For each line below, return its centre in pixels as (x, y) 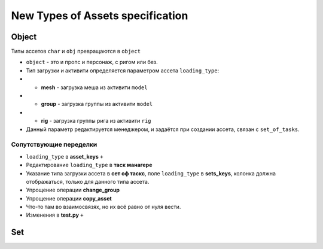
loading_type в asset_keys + (65, 156)
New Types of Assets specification (100, 16)
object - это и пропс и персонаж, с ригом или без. (92, 62)
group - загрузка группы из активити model (97, 104)
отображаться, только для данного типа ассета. (88, 181)
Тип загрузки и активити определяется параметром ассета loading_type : (123, 70)
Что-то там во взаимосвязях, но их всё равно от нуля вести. (103, 207)
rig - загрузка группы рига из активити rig (96, 121)
